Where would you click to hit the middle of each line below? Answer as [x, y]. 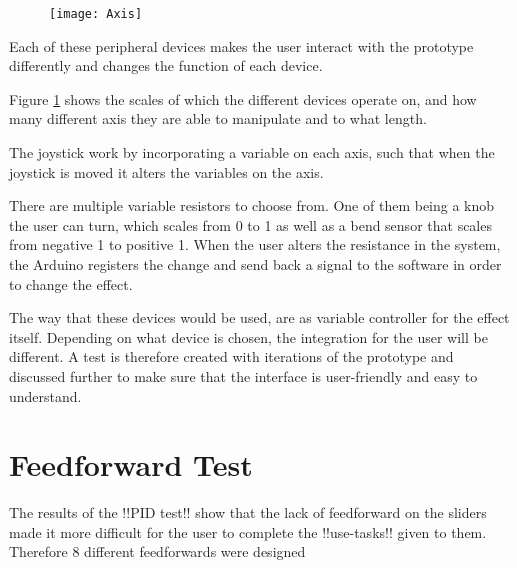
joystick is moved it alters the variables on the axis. [166, 171]
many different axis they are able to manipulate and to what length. [218, 118]
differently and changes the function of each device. [166, 65]
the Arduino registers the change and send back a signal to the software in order [255, 264]
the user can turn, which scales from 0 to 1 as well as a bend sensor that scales [250, 224]
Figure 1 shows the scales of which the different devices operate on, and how [243, 98]
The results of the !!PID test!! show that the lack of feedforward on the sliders [248, 512]
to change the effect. [71, 283]
